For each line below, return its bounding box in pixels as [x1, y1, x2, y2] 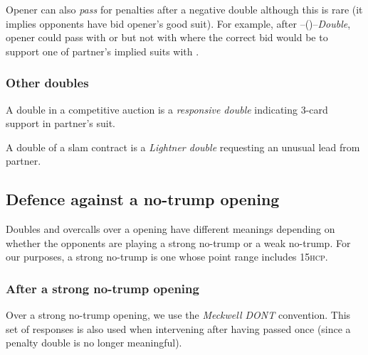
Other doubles [6, 74, 89, 92]
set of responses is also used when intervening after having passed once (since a [6, 321, 351, 336]
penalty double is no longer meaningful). [6, 335, 182, 350]
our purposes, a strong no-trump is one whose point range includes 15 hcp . [6, 249, 328, 264]
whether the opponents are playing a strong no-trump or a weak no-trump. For [6, 235, 351, 250]
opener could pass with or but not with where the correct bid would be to [6, 30, 328, 45]
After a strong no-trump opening [6, 279, 199, 297]
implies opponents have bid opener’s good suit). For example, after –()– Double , [6, 16, 351, 31]
